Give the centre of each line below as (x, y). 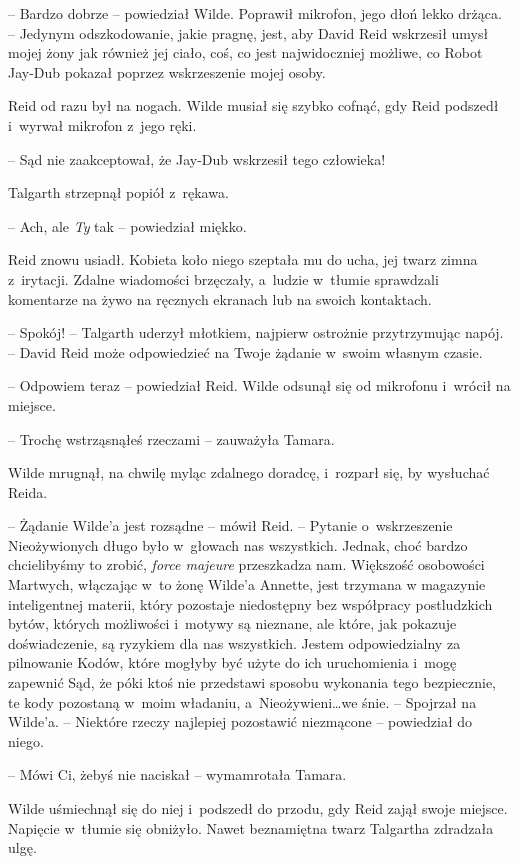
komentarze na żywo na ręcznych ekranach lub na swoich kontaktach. (220, 298)
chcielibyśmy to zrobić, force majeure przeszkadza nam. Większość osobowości (246, 564)
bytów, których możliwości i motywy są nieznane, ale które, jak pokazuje (232, 623)
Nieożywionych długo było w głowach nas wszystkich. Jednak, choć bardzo (238, 544)
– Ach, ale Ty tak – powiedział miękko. (127, 225)
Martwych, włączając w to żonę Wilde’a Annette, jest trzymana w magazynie (247, 584)
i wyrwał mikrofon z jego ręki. (102, 124)
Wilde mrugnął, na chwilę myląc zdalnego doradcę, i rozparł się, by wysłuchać (249, 472)
